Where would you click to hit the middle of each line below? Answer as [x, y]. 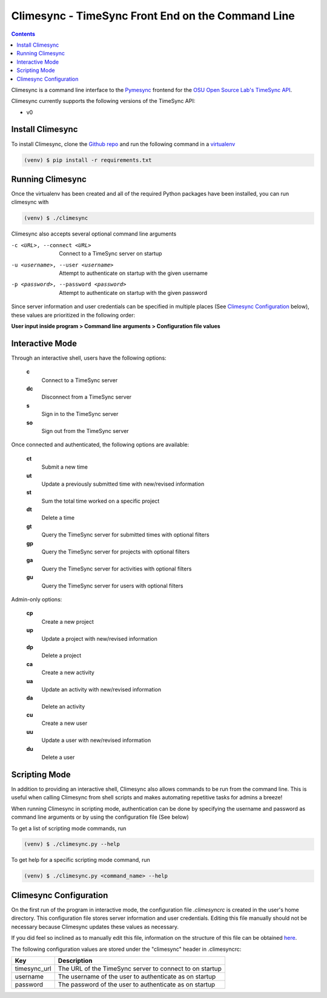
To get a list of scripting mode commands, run [69, 828]
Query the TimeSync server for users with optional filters [112, 586]
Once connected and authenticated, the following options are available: [100, 444]
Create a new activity [68, 673]
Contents [23, 34]
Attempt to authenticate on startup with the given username [134, 273]
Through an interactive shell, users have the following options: [89, 358]
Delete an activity [63, 706]
